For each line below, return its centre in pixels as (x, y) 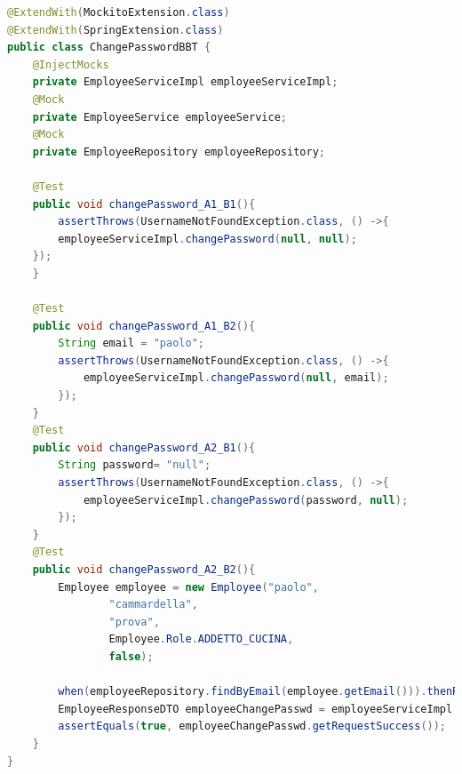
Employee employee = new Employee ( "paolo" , (188, 587)
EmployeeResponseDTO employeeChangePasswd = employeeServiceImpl (255, 709)
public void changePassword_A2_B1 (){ (144, 447)
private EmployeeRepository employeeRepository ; (179, 152)
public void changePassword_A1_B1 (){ (144, 204)
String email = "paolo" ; (131, 343)
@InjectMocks (71, 64)
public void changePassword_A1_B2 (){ (144, 326)
